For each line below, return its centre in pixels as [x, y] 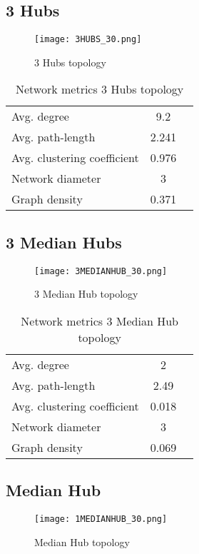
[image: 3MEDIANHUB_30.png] [101, 271]
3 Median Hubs [64, 242]
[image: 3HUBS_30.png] [88, 40]
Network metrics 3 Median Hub [99, 321]
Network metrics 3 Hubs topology [99, 89]
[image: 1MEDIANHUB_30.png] [101, 519]
